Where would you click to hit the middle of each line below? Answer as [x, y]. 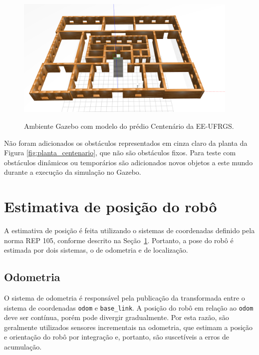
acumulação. [23, 347]
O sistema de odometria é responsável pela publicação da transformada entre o [125, 298]
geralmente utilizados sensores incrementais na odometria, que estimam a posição [129, 327]
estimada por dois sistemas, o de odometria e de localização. [96, 250]
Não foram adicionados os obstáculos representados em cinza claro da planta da [126, 143]
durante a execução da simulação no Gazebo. [73, 172]
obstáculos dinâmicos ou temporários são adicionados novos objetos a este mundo [129, 162]
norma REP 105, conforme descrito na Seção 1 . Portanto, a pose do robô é [119, 240]
